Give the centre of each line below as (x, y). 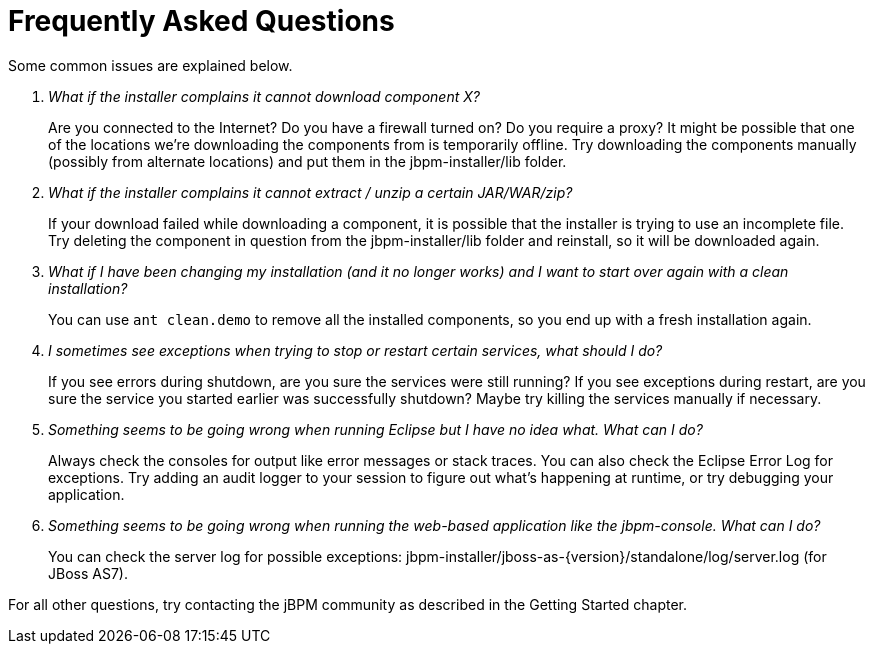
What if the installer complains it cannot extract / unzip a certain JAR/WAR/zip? (310, 192)
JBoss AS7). (88, 573)
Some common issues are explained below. (150, 65)
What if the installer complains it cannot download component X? (264, 96)
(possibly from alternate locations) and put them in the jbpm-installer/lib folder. (307, 161)
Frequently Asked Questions (201, 21)
